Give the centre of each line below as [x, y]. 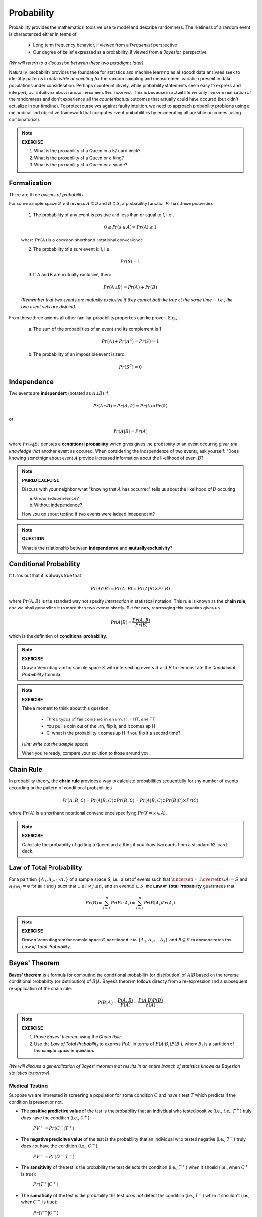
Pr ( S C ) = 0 [131, 366]
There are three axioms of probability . [47, 195]
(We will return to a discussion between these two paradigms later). [77, 63]
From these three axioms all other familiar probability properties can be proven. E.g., [93, 318]
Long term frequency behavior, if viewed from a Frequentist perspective [105, 45]
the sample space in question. [64, 1051]
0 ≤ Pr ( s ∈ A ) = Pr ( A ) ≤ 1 [131, 227]
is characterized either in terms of [43, 34]
